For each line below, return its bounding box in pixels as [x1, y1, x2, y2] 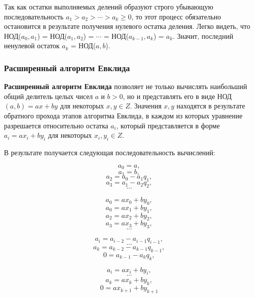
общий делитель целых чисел [4, 91, 93, 101]
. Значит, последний [172, 30, 234, 41]
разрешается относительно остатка [4, 120, 108, 130]
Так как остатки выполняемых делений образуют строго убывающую [4, 1, 213, 11]
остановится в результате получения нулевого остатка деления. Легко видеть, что [4, 21, 251, 31]
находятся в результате [176, 100, 245, 111]
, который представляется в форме [116, 120, 220, 130]
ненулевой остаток [4, 40, 60, 51]
